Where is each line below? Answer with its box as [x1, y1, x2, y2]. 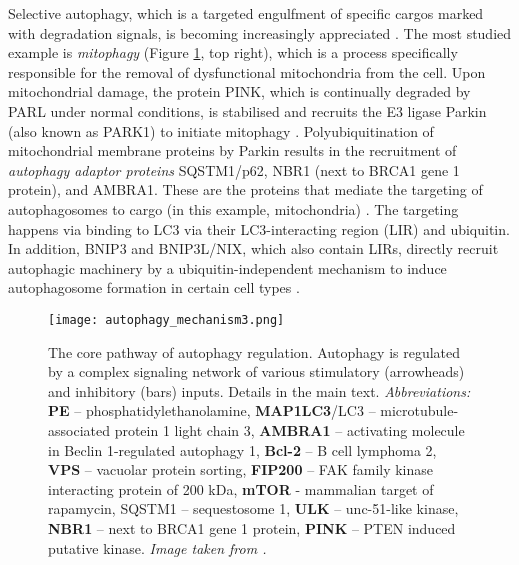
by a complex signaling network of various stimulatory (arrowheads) [48, 361, 465, 382]
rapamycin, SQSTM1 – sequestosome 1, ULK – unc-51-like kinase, [48, 498, 459, 519]
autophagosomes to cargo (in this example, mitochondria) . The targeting [8, 198, 459, 219]
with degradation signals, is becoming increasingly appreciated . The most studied [8, 22, 512, 43]
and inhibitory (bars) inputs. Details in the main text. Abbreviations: [48, 380, 471, 401]
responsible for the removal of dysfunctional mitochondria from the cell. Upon [8, 61, 486, 82]
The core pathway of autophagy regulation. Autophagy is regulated [48, 341, 461, 362]
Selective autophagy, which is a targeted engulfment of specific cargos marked [8, 3, 484, 23]
